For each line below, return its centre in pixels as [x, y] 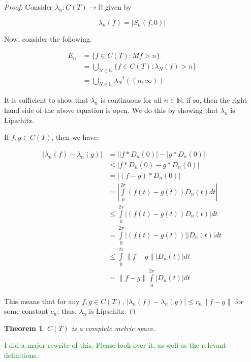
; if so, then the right [214, 100]
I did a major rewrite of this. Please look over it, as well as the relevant [115, 345]
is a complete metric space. [113, 328]
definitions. [21, 355]
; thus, [67, 311]
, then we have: [75, 137]
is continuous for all [131, 100]
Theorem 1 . [25, 328]
